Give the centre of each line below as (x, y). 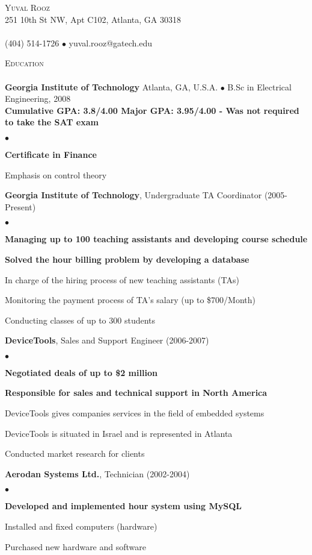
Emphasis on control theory (56, 174)
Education (24, 63)
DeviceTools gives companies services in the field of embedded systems (135, 413)
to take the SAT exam (52, 122)
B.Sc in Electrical (259, 86)
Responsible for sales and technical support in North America (136, 393)
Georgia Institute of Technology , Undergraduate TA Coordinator (133, 195)
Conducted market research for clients (75, 453)
